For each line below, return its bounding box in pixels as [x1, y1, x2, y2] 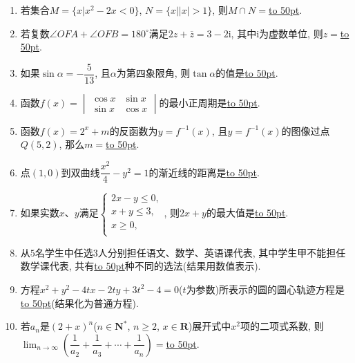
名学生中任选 [35, 245, 93, 259]
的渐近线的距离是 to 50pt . [148, 165, 260, 179]
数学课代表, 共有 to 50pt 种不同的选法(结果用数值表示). [20, 259, 261, 273]
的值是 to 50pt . [215, 66, 278, 80]
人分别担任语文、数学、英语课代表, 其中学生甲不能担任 [97, 245, 346, 259]
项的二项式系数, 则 [240, 319, 324, 333]
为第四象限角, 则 [116, 66, 191, 80]
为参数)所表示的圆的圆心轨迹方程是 [186, 281, 345, 296]
